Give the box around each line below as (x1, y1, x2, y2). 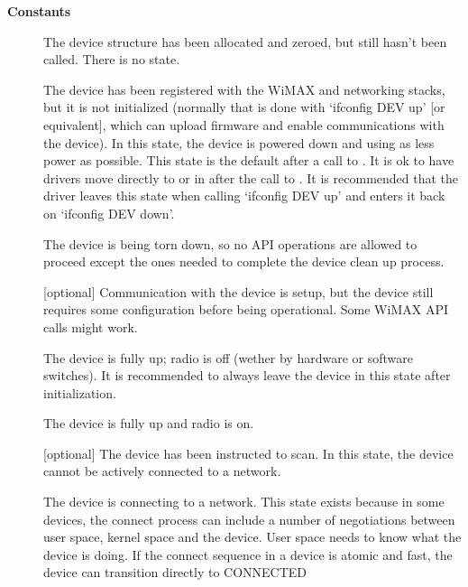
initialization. (43, 383, 116, 402)
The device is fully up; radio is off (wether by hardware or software (43, 348, 413, 367)
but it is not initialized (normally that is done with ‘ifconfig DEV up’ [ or (43, 98, 445, 116)
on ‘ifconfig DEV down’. (43, 203, 175, 222)
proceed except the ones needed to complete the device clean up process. (43, 252, 445, 271)
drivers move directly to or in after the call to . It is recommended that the (43, 168, 459, 187)
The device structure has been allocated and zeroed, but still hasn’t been (43, 32, 447, 51)
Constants (7, 2, 71, 20)
